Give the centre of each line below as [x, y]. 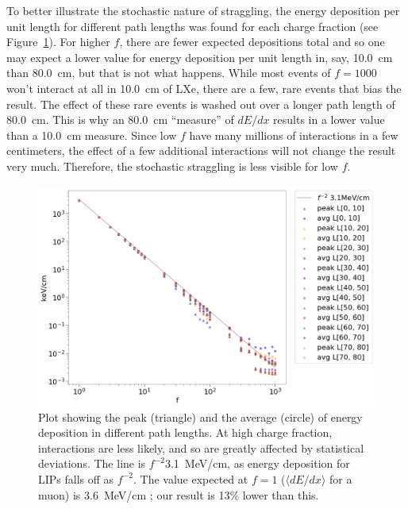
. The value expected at [191, 478]
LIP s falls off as [76, 478]
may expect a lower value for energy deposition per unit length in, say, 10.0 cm [200, 57]
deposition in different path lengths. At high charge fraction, [185, 432]
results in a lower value [329, 120]
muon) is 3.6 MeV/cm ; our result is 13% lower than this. [179, 494]
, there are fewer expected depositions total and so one [252, 42]
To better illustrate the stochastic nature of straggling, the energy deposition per [203, 10]
